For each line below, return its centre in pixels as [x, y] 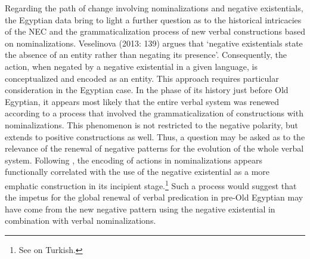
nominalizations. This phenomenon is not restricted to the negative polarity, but [152, 124]
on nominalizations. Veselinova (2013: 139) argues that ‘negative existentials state [154, 43]
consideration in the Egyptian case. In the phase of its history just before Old [147, 90]
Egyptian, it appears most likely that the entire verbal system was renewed [142, 101]
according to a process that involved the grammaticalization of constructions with [154, 113]
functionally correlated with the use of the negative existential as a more [137, 172]
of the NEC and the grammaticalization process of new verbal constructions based [155, 31]
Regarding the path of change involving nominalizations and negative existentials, [154, 8]
